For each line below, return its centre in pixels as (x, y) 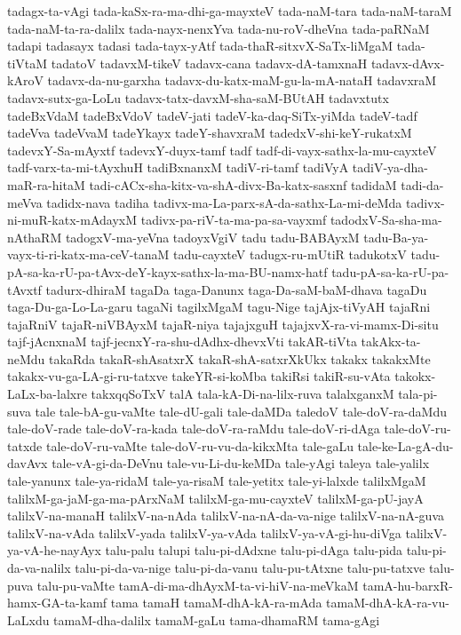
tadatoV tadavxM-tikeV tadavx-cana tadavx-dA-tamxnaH (209, 63)
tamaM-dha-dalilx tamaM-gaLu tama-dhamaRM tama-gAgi (217, 619)
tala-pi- (418, 394)
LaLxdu (28, 619)
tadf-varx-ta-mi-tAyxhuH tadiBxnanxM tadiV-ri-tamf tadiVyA (178, 167)
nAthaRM (35, 237)
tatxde (25, 445)
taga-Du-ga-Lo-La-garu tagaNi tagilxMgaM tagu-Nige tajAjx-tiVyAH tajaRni (219, 307)
